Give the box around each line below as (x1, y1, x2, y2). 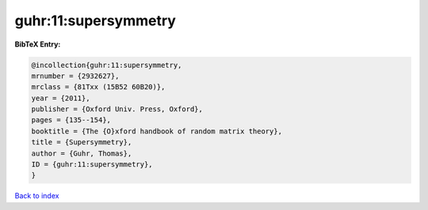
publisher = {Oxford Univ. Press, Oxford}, (31, 105, 204, 114)
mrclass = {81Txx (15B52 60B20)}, (31, 83, 166, 92)
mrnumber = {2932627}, (31, 71, 120, 81)
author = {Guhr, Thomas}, (31, 148, 132, 158)
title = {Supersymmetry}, (31, 138, 132, 147)
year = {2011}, (31, 93, 90, 103)
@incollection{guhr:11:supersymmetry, (31, 60, 182, 69)
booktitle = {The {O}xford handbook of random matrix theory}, (31, 126, 283, 136)
